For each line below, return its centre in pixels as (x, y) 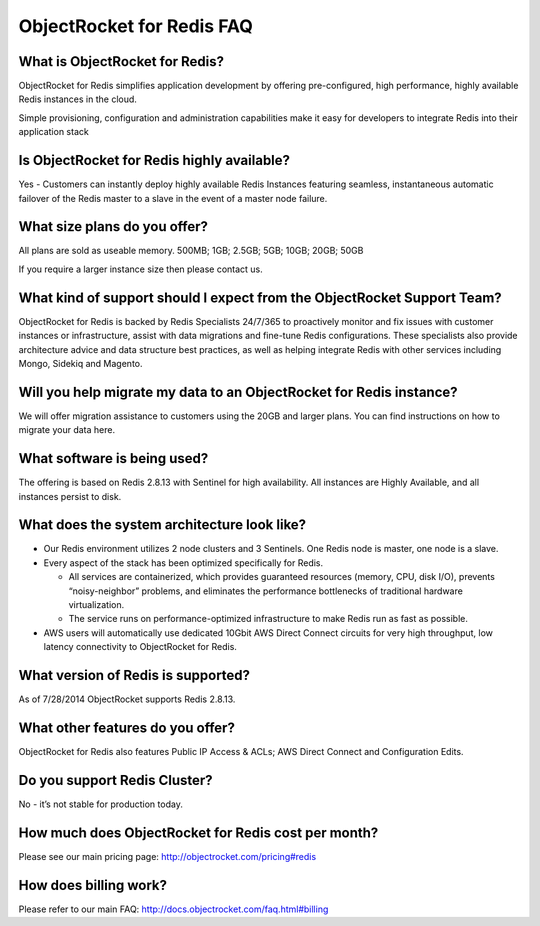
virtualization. (96, 604)
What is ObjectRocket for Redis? (121, 61)
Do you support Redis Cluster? (116, 780)
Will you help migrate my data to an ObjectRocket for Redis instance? (238, 391)
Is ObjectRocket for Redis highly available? (154, 160)
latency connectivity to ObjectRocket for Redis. (140, 647)
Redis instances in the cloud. (77, 99)
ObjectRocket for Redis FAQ (136, 26)
